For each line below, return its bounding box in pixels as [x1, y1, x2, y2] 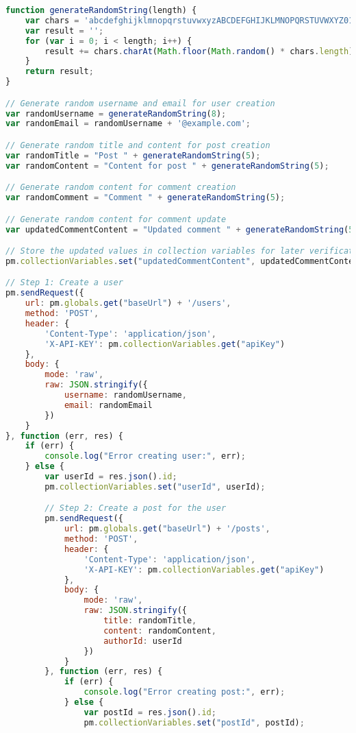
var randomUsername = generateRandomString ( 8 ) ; [5, 108, 227, 119]
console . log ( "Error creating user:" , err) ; [44, 451, 246, 461]
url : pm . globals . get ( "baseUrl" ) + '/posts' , [64, 524, 270, 534]
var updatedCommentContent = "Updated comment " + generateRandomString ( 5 [5, 224, 354, 235]
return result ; [25, 67, 94, 77]
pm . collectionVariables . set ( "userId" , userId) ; [44, 481, 266, 492]
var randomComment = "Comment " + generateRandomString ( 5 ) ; [5, 193, 285, 203]
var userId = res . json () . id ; [44, 472, 177, 482]
